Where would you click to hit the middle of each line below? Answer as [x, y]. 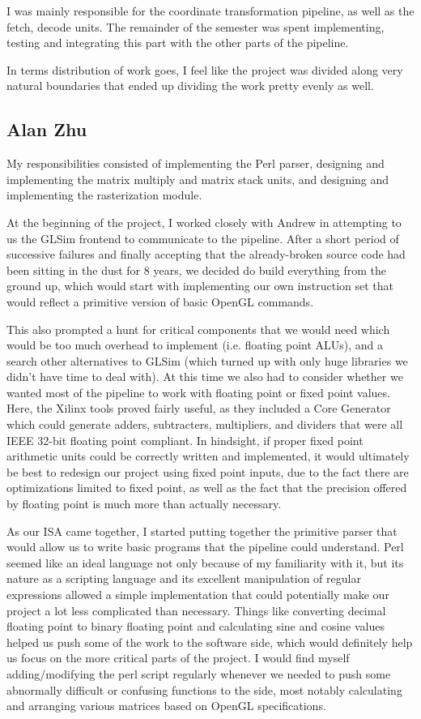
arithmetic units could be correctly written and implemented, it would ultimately [208, 456]
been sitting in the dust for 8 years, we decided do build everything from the [197, 270]
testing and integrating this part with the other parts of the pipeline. [178, 43]
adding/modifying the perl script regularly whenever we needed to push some [199, 673]
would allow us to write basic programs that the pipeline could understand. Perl [205, 547]
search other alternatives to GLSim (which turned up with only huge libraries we [207, 360]
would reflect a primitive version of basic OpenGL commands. [160, 301]
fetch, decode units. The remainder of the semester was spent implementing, [196, 26]
